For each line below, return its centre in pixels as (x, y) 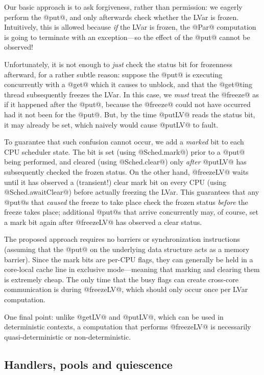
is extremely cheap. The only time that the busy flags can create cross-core (121, 279)
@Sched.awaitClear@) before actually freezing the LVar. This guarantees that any (132, 192)
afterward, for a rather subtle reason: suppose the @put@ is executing (113, 74)
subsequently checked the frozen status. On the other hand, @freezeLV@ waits (126, 171)
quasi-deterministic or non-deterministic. (68, 336)
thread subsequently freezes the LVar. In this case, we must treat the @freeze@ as (131, 94)
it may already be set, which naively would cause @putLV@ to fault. (111, 124)
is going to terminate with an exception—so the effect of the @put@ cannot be (127, 37)
